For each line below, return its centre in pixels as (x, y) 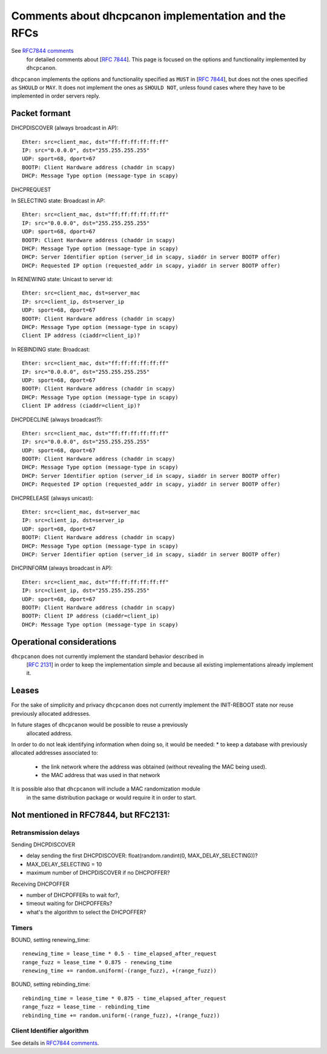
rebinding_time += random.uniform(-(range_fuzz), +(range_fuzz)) (121, 1015)
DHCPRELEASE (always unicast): (52, 498)
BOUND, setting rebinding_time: (51, 984)
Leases (25, 691)
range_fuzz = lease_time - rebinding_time (86, 1007)
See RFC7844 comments (42, 51)
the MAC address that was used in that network (101, 775)
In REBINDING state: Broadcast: (51, 349)
